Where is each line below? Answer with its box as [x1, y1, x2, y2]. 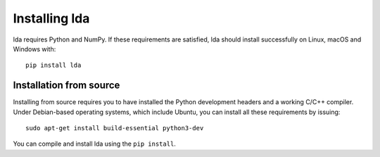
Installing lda [13, 11, 90, 26]
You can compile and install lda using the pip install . [13, 139, 176, 148]
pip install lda [25, 61, 82, 70]
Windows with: [13, 44, 56, 53]
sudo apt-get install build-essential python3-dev [25, 124, 204, 132]
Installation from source [13, 80, 120, 92]
